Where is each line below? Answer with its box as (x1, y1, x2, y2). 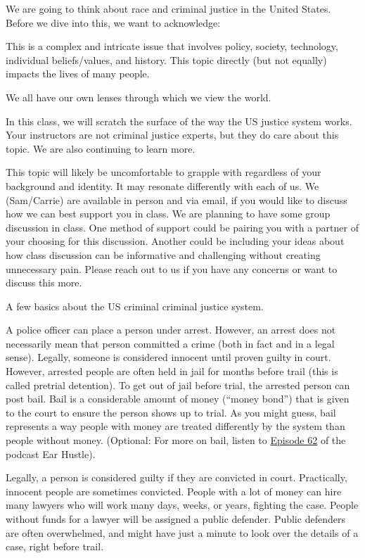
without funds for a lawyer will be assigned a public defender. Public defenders (6, 512, 345, 526)
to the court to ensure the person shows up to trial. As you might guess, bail (6, 405, 336, 419)
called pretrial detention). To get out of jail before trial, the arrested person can (6, 377, 350, 392)
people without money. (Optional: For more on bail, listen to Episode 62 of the (6, 433, 346, 448)
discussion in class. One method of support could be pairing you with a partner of (6, 220, 359, 234)
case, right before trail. (6, 539, 104, 554)
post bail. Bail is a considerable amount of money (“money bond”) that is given (6, 391, 350, 406)
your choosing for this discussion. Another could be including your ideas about (6, 234, 345, 248)
